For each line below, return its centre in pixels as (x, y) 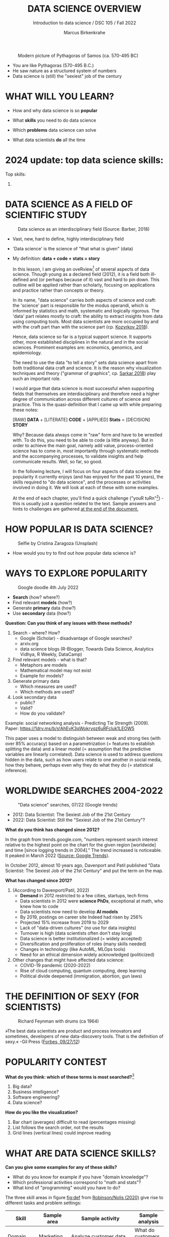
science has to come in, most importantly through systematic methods (86, 451)
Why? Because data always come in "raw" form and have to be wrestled (87, 435)
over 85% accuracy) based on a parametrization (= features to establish (80, 743)
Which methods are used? (47, 691)
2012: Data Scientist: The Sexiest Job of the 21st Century (71, 814)
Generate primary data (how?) (44, 608)
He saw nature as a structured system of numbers (64, 71)
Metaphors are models (43, 665)
